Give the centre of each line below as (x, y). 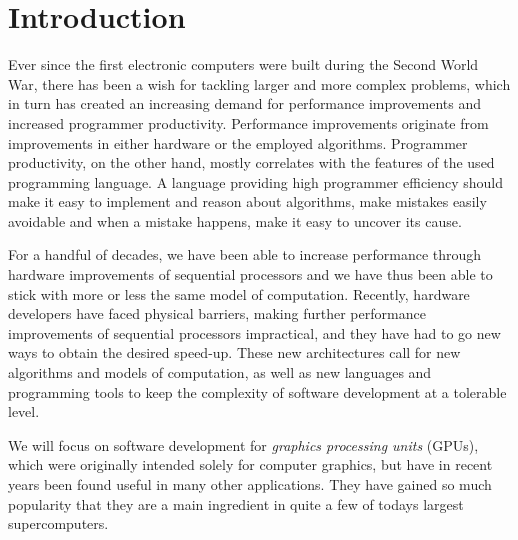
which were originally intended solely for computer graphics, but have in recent (250, 464)
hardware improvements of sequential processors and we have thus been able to (250, 274)
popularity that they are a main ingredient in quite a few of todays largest (236, 503)
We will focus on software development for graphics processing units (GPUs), (243, 444)
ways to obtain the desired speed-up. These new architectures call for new (234, 352)
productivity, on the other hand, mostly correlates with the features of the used (251, 162)
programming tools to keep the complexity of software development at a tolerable (257, 391)
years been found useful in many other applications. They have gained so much (250, 484)
